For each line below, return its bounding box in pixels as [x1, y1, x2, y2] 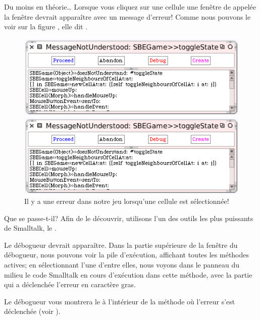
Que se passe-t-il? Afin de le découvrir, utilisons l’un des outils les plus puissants [4, 212, 253, 223]
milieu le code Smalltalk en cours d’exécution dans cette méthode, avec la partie [4, 269, 252, 280]
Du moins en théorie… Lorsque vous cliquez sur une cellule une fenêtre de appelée [4, 2, 256, 12]
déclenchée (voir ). [4, 306, 61, 316]
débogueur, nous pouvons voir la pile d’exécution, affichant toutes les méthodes [4, 249, 249, 260]
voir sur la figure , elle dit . [4, 21, 88, 32]
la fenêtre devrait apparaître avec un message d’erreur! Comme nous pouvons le [4, 11, 251, 22]
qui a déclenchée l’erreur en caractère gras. [4, 279, 136, 290]
